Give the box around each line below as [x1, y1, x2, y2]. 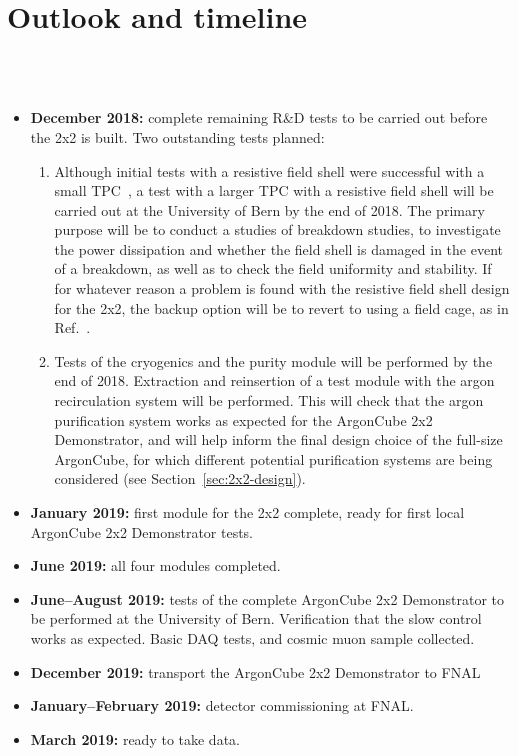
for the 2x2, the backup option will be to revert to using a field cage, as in [54, 297, 509, 318]
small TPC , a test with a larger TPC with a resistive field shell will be [54, 180, 494, 201]
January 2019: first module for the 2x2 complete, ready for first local [30, 502, 465, 522]
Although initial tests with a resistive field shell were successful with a [54, 160, 485, 181]
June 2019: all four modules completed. [30, 555, 281, 576]
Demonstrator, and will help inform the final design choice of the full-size [54, 429, 503, 450]
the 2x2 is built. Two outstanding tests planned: [30, 126, 325, 147]
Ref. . [54, 317, 91, 338]
